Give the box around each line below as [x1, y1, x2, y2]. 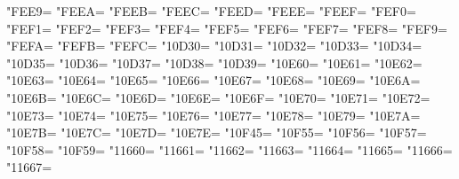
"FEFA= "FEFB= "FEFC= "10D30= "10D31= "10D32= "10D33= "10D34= [6, 36, 423, 55]
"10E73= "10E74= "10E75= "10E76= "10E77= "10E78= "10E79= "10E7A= [6, 105, 421, 124]
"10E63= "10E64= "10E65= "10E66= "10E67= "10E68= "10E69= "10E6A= [6, 71, 421, 89]
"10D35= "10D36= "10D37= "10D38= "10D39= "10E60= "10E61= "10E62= [6, 53, 423, 72]
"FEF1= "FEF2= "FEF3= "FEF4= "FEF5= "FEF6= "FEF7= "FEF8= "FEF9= [6, 19, 447, 37]
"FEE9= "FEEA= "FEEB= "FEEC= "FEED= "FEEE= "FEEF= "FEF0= [6, 2, 416, 19]
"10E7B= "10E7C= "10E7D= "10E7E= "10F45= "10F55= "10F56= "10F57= [6, 123, 427, 142]
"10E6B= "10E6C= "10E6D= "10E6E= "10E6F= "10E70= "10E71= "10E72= [6, 88, 431, 106]
